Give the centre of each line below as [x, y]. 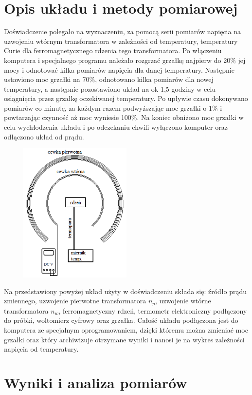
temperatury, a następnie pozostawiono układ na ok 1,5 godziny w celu [110, 89]
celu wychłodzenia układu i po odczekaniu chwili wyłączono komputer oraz [116, 127]
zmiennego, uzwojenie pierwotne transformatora [75, 301]
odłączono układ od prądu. [44, 136]
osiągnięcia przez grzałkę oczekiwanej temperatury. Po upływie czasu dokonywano [126, 98]
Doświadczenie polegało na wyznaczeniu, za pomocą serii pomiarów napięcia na [122, 31]
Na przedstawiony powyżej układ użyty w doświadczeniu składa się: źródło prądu [126, 291]
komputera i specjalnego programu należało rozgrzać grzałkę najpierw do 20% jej [125, 60]
